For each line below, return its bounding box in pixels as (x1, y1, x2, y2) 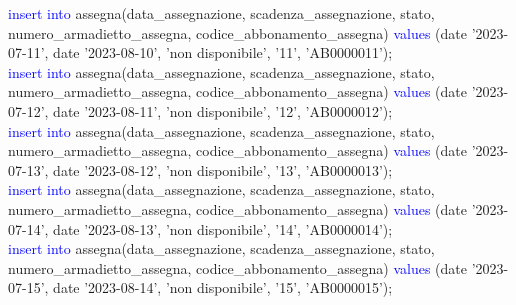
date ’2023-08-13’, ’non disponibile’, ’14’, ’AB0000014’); (53, 218, 393, 239)
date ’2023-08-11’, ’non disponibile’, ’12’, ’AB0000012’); (53, 100, 393, 121)
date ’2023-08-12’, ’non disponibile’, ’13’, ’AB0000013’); (53, 159, 393, 180)
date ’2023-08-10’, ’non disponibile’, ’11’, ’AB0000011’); (53, 42, 393, 63)
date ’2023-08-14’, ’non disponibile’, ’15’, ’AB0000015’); (53, 277, 393, 298)
